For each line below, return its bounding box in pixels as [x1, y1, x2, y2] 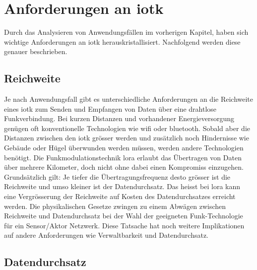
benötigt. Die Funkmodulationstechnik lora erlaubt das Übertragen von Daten [4, 152, 242, 162]
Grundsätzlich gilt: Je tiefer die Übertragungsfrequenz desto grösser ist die [4, 171, 231, 182]
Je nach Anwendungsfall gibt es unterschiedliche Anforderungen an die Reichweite [4, 94, 254, 104]
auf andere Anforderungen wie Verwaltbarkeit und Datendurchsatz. [4, 230, 209, 240]
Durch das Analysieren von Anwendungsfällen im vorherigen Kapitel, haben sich [4, 27, 249, 37]
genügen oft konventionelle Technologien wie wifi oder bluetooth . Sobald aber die [4, 123, 250, 133]
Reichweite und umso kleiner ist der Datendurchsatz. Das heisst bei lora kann [4, 181, 241, 192]
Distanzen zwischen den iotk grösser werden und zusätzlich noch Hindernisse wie [4, 133, 249, 143]
